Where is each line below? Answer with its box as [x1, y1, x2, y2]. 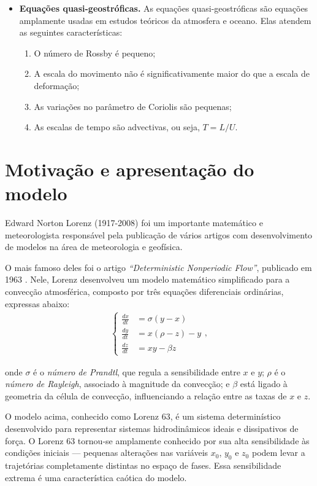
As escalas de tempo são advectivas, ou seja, [34, 120, 200, 133]
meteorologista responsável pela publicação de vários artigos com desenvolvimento [5, 228, 313, 241]
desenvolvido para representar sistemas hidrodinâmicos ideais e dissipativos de [5, 422, 299, 435]
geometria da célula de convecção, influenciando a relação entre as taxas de [5, 389, 287, 402]
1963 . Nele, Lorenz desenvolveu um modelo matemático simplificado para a [5, 273, 290, 286]
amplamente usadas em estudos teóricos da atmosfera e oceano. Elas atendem [19, 14, 311, 26]
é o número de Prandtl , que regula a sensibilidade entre [33, 365, 240, 378]
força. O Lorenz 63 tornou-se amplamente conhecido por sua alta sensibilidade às [5, 434, 310, 447]
